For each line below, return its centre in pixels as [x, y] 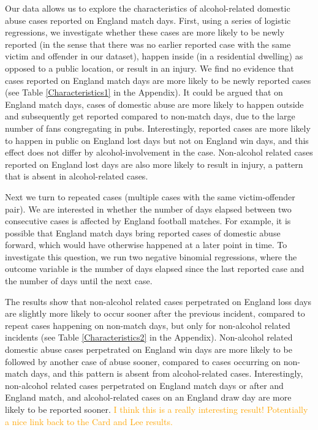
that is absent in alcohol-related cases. [77, 176]
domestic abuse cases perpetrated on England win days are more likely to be [149, 349]
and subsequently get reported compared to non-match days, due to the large [150, 116]
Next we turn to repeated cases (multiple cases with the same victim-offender [150, 196]
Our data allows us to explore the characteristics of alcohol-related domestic [148, 8]
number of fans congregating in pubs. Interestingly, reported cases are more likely [158, 128]
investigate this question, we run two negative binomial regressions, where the [151, 256]
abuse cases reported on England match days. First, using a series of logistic [148, 20]
